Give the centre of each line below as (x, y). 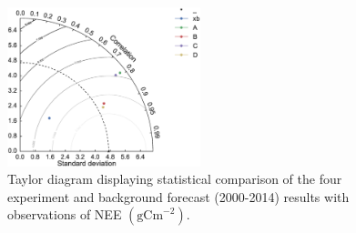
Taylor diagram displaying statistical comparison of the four (175, 179)
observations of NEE (65, 214)
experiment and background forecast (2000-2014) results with (178, 196)
